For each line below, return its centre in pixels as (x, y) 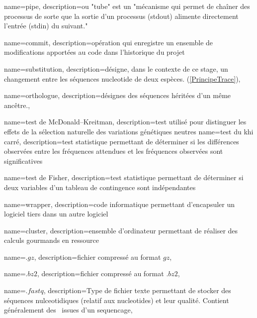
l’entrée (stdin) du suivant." (46, 26)
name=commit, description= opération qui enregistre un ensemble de (109, 42)
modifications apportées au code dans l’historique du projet (94, 52)
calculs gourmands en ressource (51, 240)
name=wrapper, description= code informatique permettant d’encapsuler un (120, 204)
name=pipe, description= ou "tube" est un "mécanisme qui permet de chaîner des (127, 6)
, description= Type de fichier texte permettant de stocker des (137, 290)
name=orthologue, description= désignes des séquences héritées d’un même (118, 95)
